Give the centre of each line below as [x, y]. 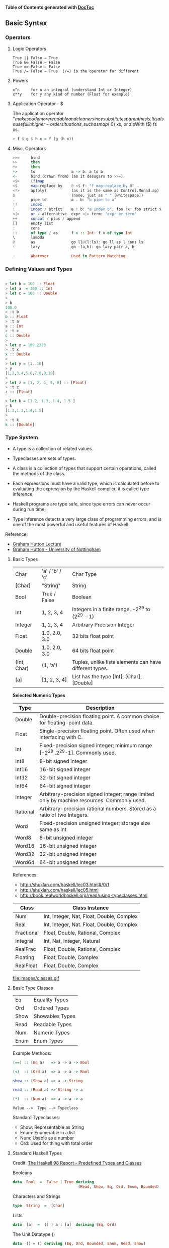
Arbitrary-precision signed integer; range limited [97, 794]
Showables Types [55, 1016]
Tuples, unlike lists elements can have [117, 662]
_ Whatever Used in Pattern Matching [69, 256]
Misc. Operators [29, 148]
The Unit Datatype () [34, 1234]
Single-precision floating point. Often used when [97, 731]
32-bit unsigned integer [68, 854]
